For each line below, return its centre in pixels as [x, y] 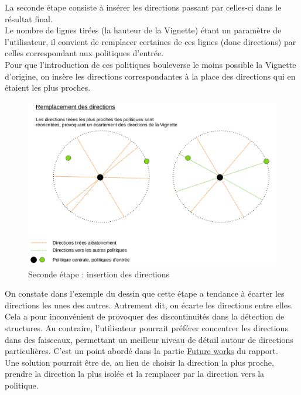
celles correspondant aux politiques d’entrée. [84, 53]
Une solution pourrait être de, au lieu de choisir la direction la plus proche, [139, 362]
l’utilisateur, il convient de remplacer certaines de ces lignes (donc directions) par [150, 41]
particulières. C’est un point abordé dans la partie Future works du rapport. [141, 351]
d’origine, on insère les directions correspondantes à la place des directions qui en [150, 76]
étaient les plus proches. [48, 87]
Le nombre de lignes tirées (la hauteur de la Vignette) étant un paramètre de [143, 30]
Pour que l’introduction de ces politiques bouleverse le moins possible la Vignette [150, 64]
